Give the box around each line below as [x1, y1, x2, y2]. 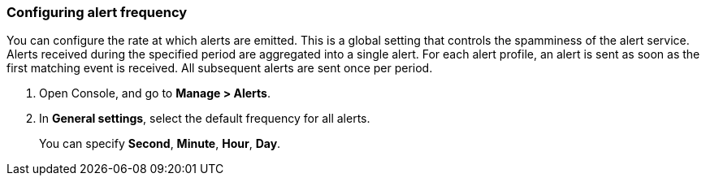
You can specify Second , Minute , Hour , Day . [39, 136, 281, 151]
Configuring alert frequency [6, 4, 188, 20]
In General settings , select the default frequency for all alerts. [39, 111, 370, 126]
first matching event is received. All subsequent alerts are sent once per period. [6, 61, 433, 76]
